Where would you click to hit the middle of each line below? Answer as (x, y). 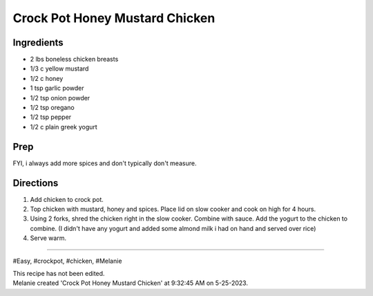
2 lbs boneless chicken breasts (74, 59)
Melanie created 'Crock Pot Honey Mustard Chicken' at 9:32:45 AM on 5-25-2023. (131, 283)
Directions (36, 183)
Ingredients (38, 43)
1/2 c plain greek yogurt (64, 127)
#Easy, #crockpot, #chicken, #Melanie (67, 261)
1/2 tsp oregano (52, 108)
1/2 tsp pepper (51, 117)
